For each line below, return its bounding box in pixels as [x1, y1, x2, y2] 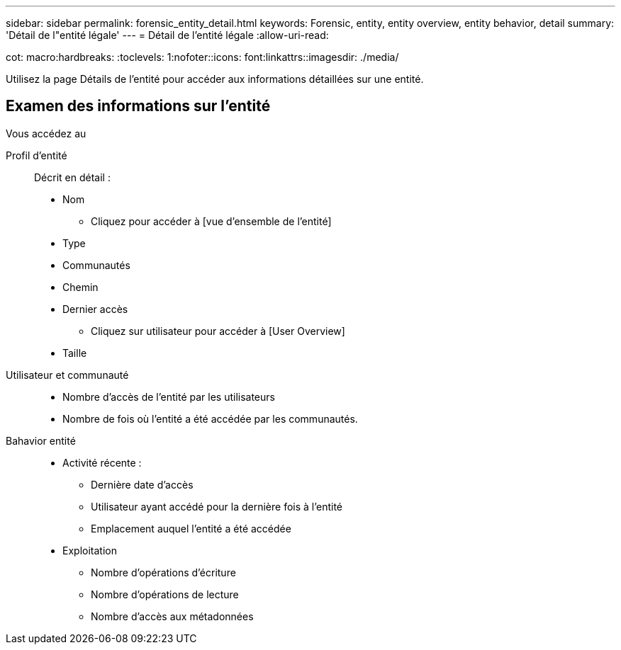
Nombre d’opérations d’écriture [91, 566, 236, 578]
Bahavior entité [6, 434, 76, 447]
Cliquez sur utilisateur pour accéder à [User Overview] [91, 324, 345, 337]
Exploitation [62, 544, 117, 557]
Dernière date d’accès [91, 478, 194, 491]
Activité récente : [62, 456, 142, 469]
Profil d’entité [6, 149, 67, 161]
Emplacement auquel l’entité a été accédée [91, 522, 291, 535]
